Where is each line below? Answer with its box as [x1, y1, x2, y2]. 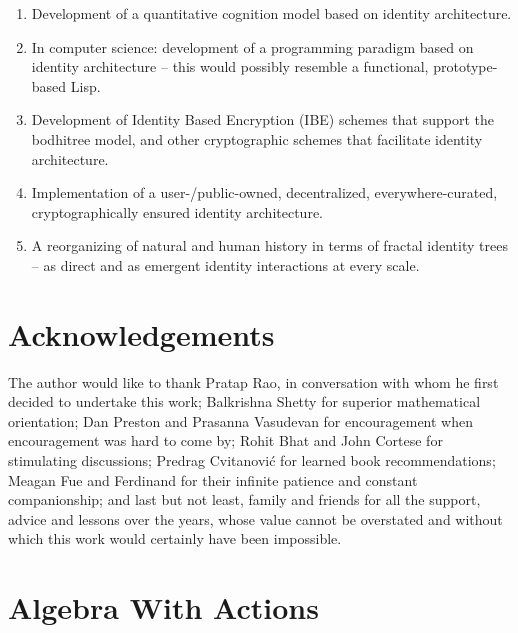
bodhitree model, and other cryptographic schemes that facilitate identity [31, 128, 483, 149]
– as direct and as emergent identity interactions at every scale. [31, 254, 420, 275]
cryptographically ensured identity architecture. [31, 201, 323, 222]
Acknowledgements [8, 313, 275, 354]
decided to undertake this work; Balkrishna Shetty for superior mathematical [8, 391, 481, 412]
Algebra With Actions [8, 587, 319, 628]
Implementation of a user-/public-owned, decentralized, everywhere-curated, [31, 182, 498, 203]
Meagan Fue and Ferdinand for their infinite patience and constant [8, 469, 418, 490]
